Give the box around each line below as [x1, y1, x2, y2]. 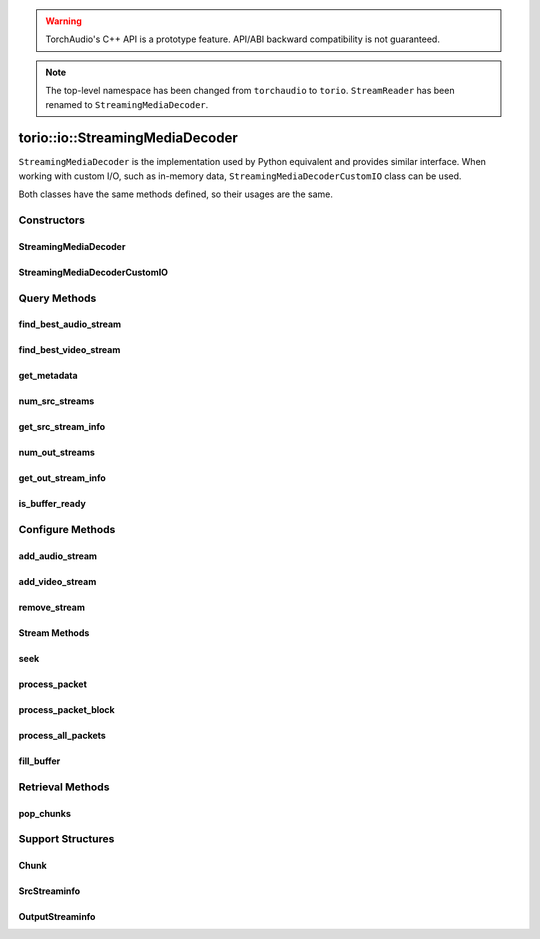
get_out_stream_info [18, 472, 107, 484]
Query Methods [18, 291, 97, 305]
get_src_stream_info [18, 421, 106, 433]
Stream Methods [18, 626, 90, 639]
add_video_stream [18, 575, 97, 587]
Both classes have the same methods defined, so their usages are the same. [18, 188, 334, 200]
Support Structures [18, 832, 115, 846]
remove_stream [18, 601, 85, 613]
